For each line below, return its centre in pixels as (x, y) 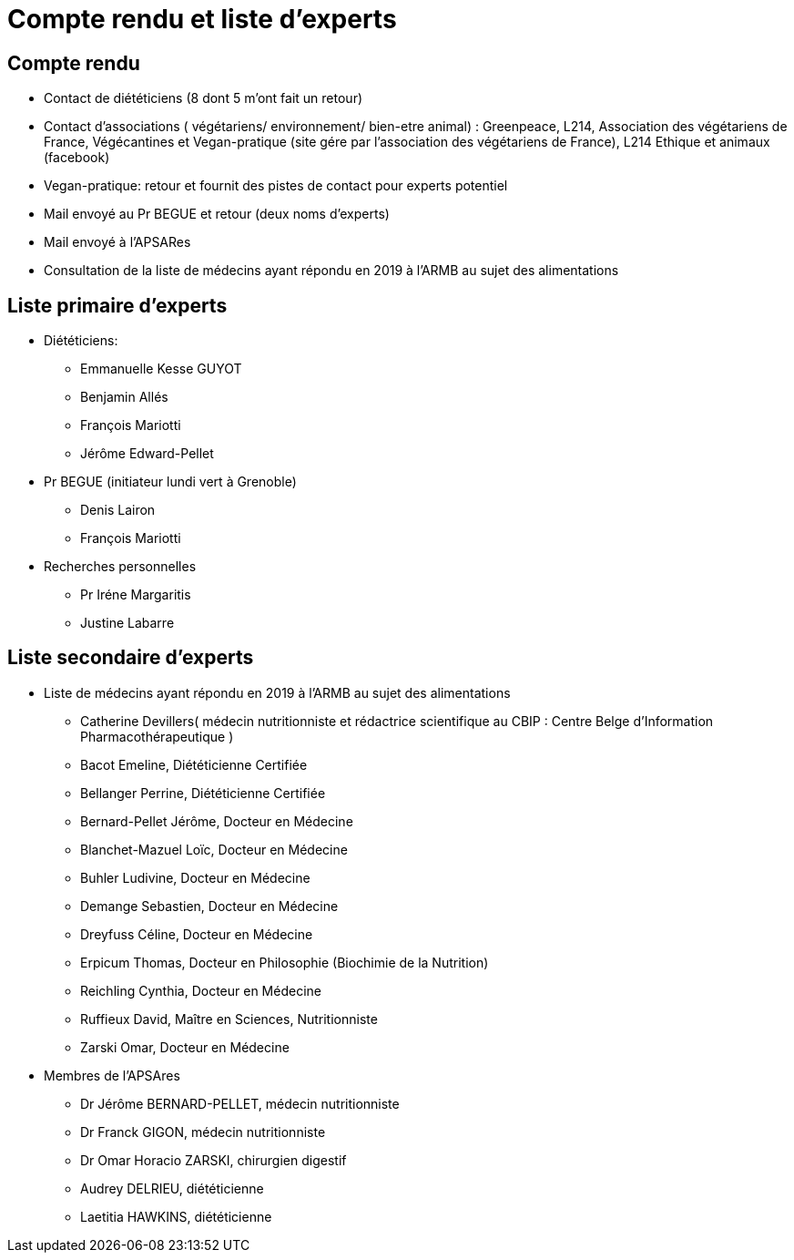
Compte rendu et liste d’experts (202, 19)
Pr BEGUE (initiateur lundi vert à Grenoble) (170, 482)
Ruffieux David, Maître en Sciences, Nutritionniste (229, 1019)
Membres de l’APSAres (112, 1075)
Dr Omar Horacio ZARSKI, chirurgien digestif (214, 1160)
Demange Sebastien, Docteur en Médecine (209, 906)
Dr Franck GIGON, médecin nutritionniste (203, 1132)
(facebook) (77, 158)
